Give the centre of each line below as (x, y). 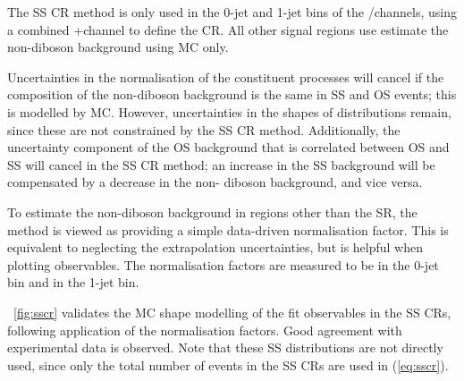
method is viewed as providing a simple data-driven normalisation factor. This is (228, 229)
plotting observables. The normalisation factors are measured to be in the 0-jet (223, 264)
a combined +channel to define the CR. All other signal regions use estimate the (228, 29)
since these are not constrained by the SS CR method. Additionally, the (204, 129)
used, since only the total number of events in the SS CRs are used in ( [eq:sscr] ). (228, 364)
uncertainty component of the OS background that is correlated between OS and (228, 147)
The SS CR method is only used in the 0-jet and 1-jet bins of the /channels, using (232, 12)
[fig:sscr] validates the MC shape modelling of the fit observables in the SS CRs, (232, 312)
